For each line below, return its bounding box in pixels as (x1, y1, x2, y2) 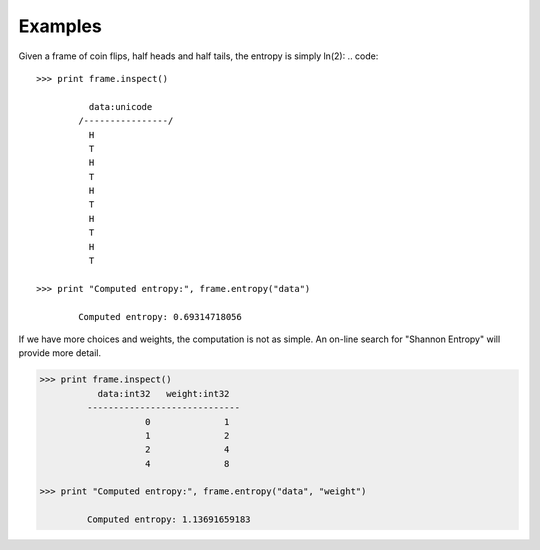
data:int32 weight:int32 (97, 388, 230, 399)
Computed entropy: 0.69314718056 (78, 311, 242, 322)
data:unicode (88, 101, 153, 112)
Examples (18, 15, 102, 37)
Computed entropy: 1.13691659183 (86, 514, 251, 525)
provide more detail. (18, 347, 102, 359)
